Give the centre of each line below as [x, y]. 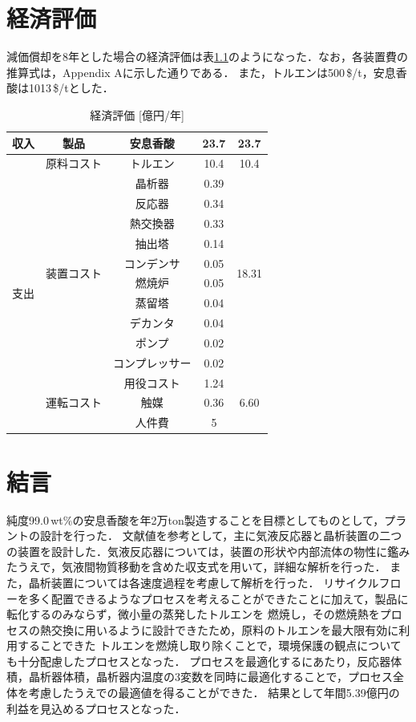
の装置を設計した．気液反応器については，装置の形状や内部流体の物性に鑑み [208, 551]
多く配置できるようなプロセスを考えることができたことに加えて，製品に [218, 598]
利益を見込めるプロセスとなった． [96, 708]
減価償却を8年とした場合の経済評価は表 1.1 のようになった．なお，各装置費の [207, 57]
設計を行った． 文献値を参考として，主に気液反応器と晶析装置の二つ [221, 535]
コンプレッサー [152, 362]
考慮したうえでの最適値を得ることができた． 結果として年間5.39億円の [214, 693]
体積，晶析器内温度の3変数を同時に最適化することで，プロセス [228, 677]
